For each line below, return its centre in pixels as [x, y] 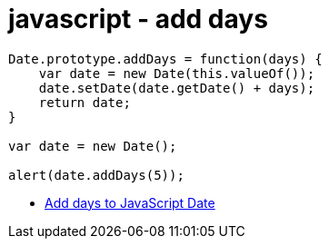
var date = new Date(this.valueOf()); [177, 73]
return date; [85, 102]
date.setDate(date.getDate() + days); [177, 88]
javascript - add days [138, 19]
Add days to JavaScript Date [130, 202]
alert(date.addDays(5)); [96, 175]
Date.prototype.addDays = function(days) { [165, 59]
